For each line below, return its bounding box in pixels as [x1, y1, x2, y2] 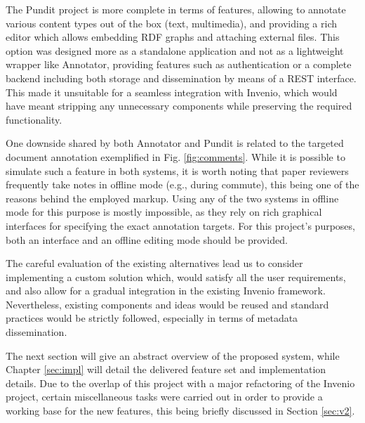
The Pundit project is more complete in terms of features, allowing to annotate [6, 2, 346, 16]
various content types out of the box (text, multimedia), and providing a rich [6, 15, 338, 30]
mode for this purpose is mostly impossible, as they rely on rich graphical [6, 204, 322, 219]
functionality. [6, 112, 62, 126]
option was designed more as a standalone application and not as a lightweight [6, 43, 344, 58]
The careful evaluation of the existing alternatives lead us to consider [6, 256, 303, 271]
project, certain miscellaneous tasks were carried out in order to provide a [6, 389, 323, 404]
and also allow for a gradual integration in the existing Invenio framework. [6, 283, 326, 298]
